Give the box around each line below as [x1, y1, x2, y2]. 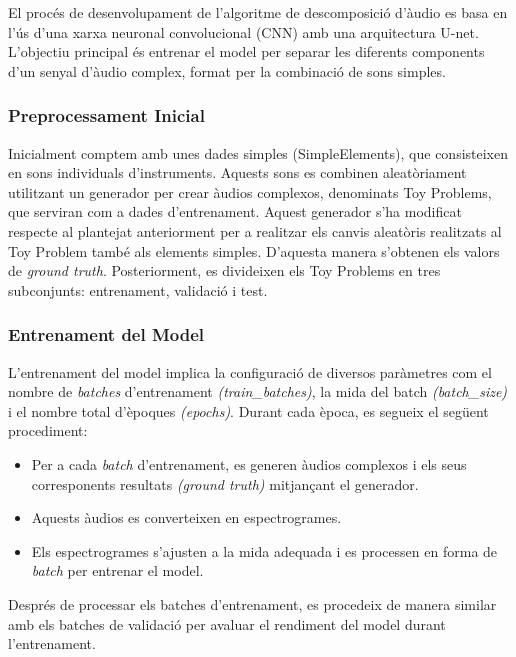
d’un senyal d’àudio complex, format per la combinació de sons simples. [8, 60, 446, 81]
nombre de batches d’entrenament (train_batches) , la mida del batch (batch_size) [8, 381, 508, 402]
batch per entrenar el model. [31, 560, 204, 581]
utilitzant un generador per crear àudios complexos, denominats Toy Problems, [8, 181, 492, 202]
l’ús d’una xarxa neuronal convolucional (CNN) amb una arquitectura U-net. [8, 21, 479, 42]
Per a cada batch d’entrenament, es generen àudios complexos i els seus [31, 453, 467, 474]
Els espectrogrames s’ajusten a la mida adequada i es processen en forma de [31, 540, 498, 561]
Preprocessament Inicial [8, 103, 205, 128]
